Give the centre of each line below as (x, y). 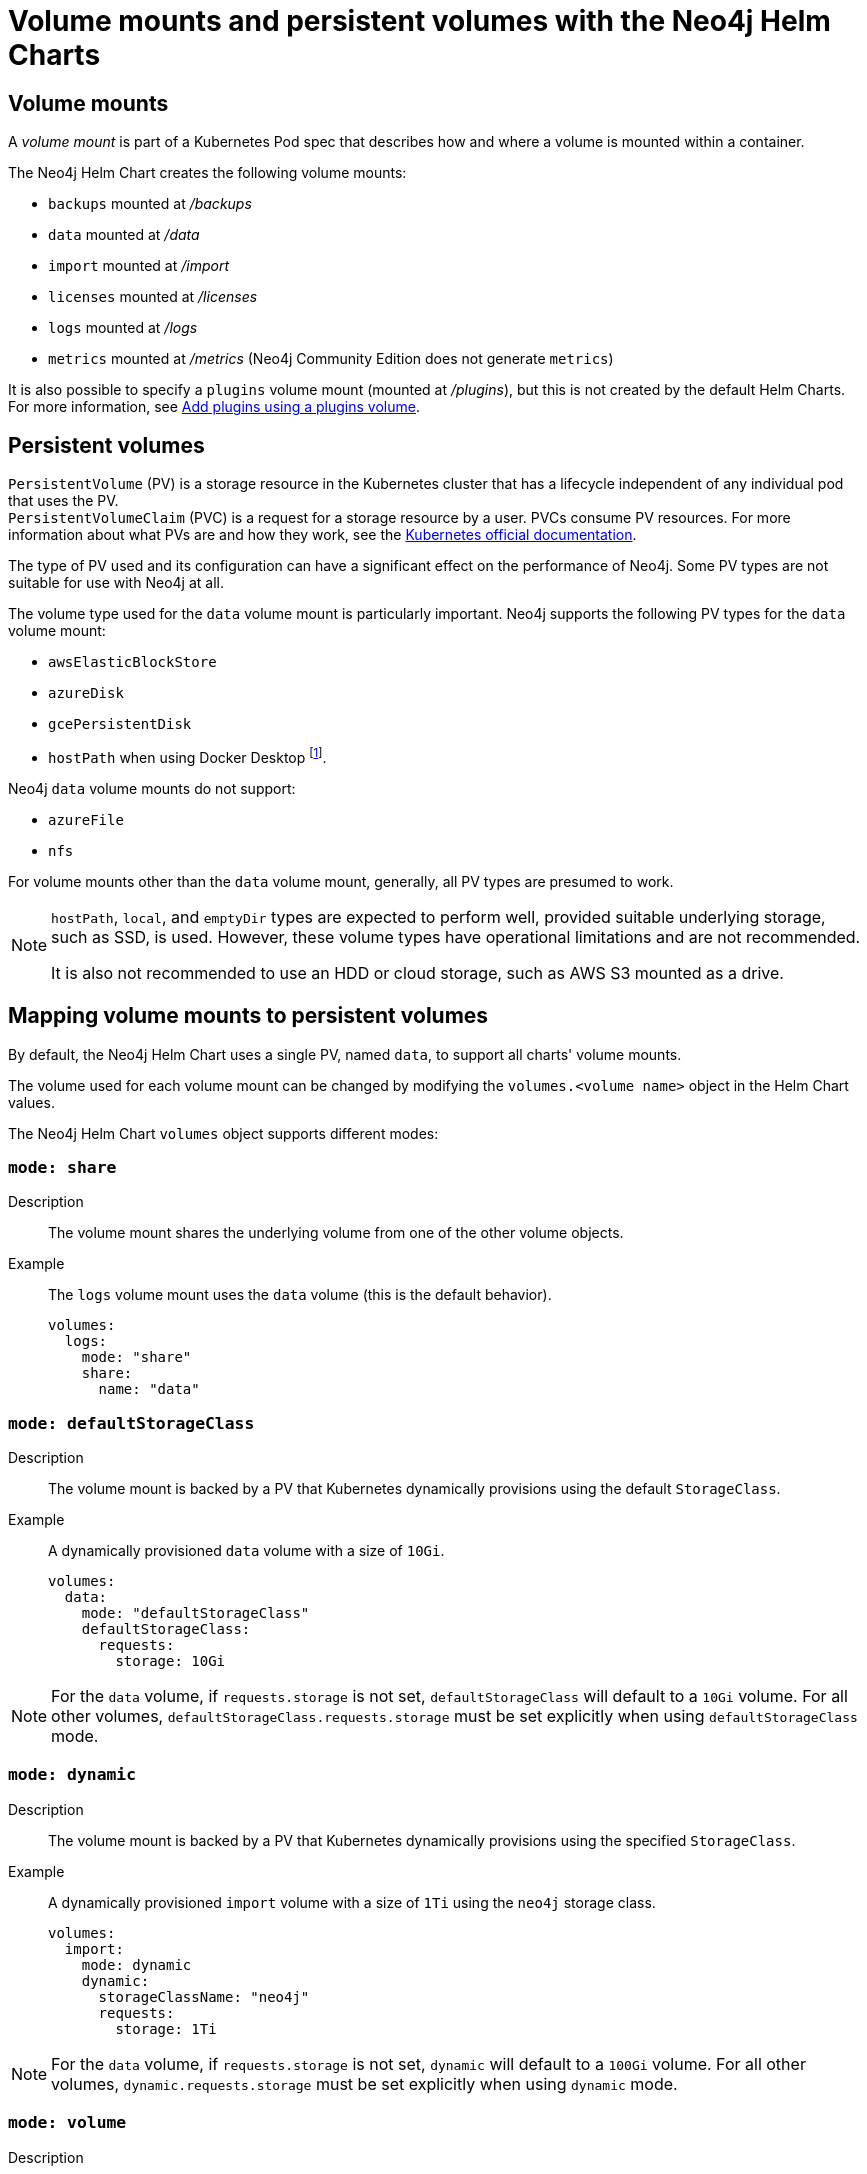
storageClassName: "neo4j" (204, 1996)
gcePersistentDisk (120, 724)
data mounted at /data (124, 235)
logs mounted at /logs (123, 328)
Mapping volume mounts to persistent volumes (248, 1016)
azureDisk (86, 693)
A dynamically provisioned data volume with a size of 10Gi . (246, 1551)
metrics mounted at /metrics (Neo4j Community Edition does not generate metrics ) (331, 359)
